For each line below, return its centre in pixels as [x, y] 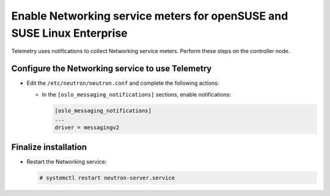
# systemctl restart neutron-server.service [107, 178]
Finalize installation [49, 147]
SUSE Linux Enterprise [69, 33]
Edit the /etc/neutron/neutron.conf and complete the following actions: [123, 83]
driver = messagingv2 [87, 128]
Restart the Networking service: [67, 161]
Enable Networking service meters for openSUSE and [150, 16]
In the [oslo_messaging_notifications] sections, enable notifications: [137, 94]
